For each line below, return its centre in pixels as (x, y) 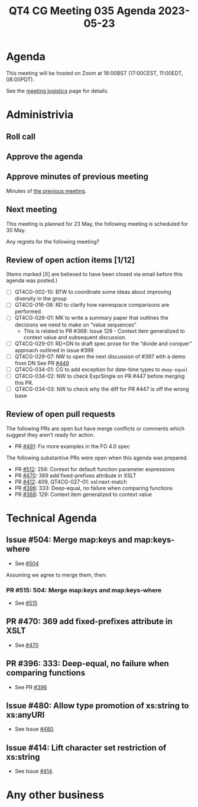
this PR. (24, 383)
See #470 (27, 645)
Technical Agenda (52, 518)
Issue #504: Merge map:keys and (69, 540)
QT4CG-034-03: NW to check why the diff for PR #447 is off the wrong (102, 389)
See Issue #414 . (34, 771)
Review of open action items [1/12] (70, 260)
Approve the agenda (45, 156)
